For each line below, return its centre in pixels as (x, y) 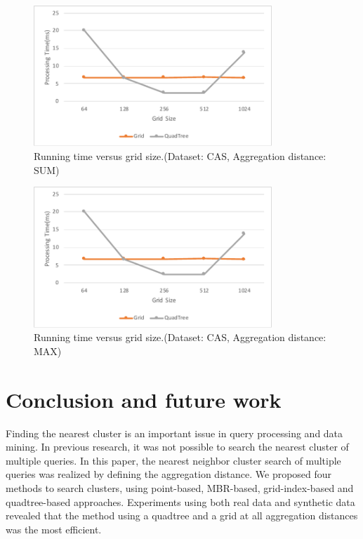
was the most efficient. (54, 529)
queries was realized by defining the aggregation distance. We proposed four (169, 474)
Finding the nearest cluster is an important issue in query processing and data (174, 433)
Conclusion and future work (144, 399)
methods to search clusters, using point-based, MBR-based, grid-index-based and (180, 487)
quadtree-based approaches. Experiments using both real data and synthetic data (180, 501)
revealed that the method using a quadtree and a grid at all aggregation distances (182, 515)
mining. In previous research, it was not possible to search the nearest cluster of (177, 447)
